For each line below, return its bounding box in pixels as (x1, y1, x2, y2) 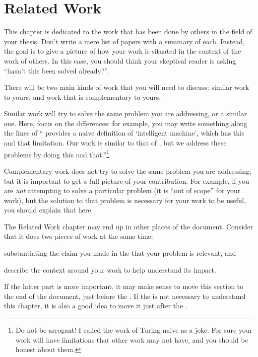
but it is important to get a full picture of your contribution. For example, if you (4, 175, 250, 186)
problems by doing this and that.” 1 (4, 147, 110, 159)
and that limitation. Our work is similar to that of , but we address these (4, 138, 227, 148)
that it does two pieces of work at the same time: (4, 231, 153, 241)
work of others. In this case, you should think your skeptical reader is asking (4, 55, 236, 66)
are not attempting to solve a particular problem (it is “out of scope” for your (4, 185, 241, 196)
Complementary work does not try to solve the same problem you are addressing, (4, 165, 252, 176)
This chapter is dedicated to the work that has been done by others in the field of (4, 26, 253, 37)
